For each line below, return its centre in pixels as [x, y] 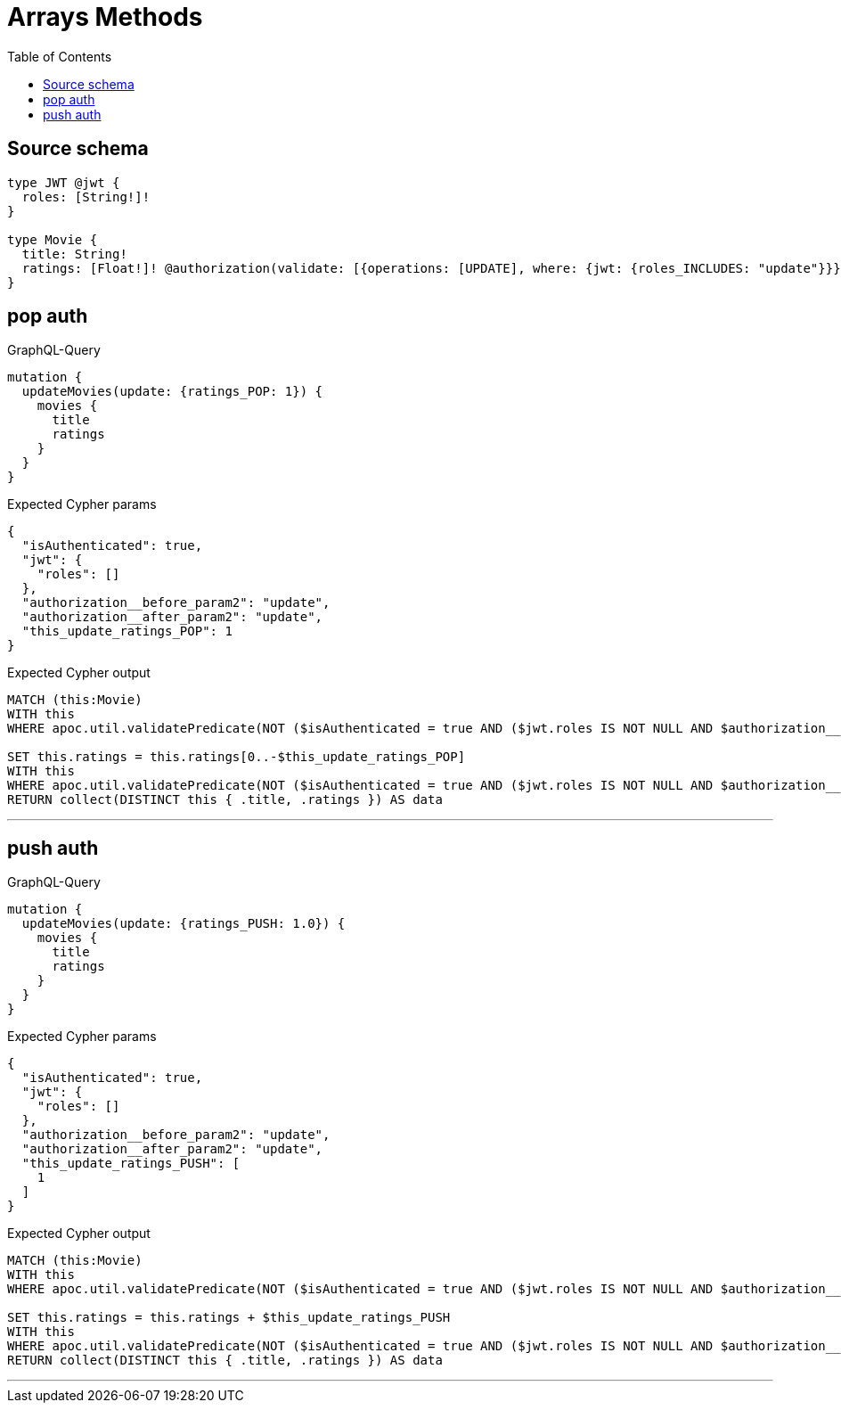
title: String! [74, 254]
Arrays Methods [105, 17]
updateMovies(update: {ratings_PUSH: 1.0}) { [184, 924]
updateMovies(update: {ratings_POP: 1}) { [172, 392]
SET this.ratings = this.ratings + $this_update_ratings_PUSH [229, 1318]
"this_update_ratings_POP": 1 [127, 631]
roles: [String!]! [86, 197]
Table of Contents [60, 56]
